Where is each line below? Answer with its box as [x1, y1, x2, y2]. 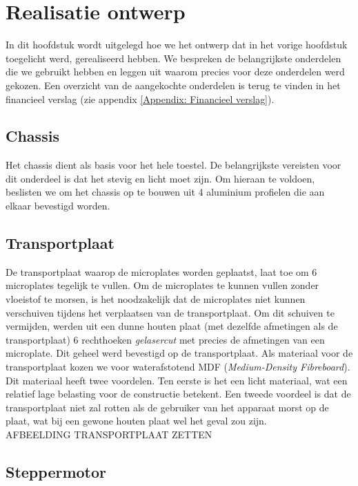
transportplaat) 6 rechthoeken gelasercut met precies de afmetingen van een [6, 332, 325, 346]
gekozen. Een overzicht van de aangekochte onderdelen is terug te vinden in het [6, 77, 341, 92]
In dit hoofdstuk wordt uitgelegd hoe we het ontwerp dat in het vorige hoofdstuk [6, 37, 348, 52]
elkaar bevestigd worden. [6, 198, 110, 213]
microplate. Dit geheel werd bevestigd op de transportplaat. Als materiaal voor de [6, 346, 353, 360]
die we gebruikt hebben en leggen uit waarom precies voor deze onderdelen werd [6, 64, 345, 79]
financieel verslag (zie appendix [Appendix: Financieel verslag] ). [6, 91, 275, 106]
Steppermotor [6, 460, 107, 482]
